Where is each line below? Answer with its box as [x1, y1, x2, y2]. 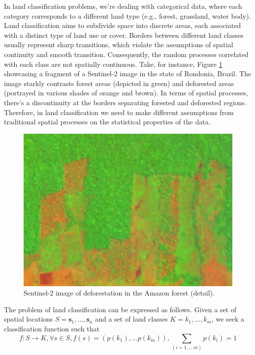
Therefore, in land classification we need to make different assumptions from [4, 107, 234, 117]
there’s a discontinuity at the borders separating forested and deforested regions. [4, 97, 247, 107]
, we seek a [211, 314, 245, 324]
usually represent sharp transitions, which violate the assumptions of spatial [4, 39, 233, 50]
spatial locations [4, 314, 53, 324]
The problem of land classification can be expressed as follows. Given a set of [4, 304, 237, 314]
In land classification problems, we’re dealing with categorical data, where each [4, 1, 242, 11]
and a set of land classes [95, 314, 168, 324]
